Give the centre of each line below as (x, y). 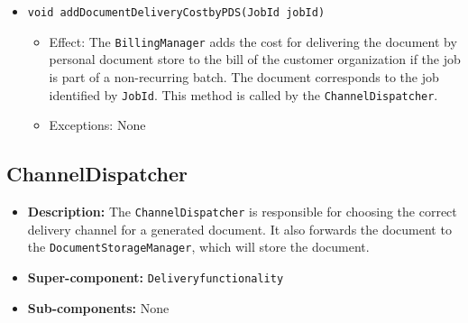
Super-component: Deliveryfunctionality (156, 277)
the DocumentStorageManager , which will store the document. (198, 247)
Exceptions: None (97, 125)
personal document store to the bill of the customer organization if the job (255, 59)
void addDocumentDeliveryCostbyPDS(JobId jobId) (176, 13)
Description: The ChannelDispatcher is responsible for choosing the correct (242, 211)
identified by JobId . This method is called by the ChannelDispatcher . (243, 94)
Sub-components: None (98, 307)
